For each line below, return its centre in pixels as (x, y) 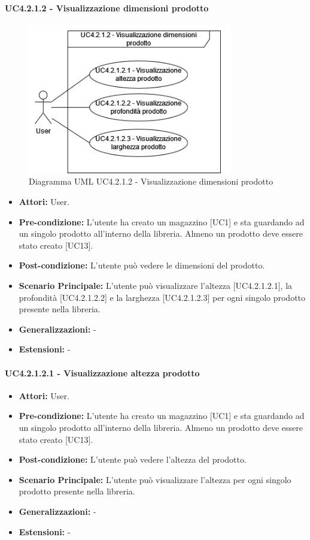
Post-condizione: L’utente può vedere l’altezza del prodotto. (133, 459)
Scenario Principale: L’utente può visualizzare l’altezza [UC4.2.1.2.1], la (156, 286)
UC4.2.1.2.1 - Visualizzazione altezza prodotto (102, 372)
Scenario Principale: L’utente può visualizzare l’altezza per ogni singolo (155, 479)
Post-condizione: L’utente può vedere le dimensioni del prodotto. (142, 265)
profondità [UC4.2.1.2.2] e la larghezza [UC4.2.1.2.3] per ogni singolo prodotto (162, 297)
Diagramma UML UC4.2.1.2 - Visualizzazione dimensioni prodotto (151, 181)
